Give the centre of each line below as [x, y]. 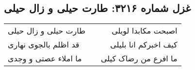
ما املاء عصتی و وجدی [45, 58]
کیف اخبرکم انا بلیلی [144, 45]
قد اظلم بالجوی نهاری [44, 45]
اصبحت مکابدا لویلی [145, 31]
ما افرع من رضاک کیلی [139, 58]
